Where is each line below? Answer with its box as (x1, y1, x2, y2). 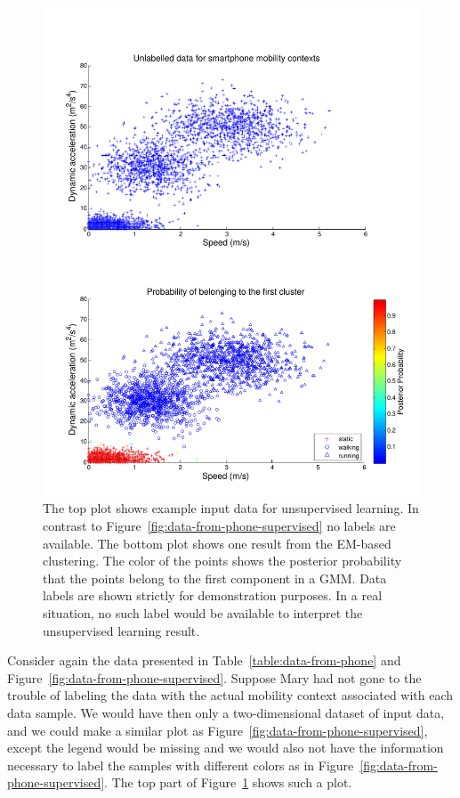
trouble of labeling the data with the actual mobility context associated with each (7, 686, 454, 704)
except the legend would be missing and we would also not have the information (7, 738, 444, 757)
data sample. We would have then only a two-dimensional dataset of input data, (7, 704, 445, 722)
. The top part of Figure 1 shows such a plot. (104, 773, 352, 792)
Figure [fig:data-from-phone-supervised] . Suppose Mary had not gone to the (7, 668, 422, 687)
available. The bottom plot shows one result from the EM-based (43, 533, 391, 552)
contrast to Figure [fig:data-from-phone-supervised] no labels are (43, 517, 396, 535)
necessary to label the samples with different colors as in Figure (7, 755, 354, 774)
